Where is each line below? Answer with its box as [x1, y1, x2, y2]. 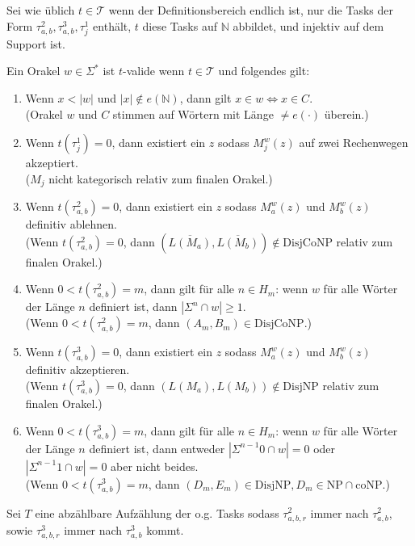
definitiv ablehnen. [25, 216, 118, 233]
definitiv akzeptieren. [25, 361, 130, 378]
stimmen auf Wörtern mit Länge [112, 105, 274, 122]
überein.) [324, 105, 369, 122]
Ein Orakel [6, 62, 61, 79]
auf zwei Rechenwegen [299, 134, 409, 151]
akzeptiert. [25, 154, 78, 171]
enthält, [93, 17, 132, 34]
